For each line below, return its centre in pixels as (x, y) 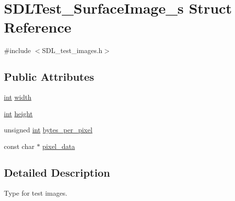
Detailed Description (57, 172)
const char (19, 146)
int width (18, 97)
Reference (38, 27)
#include (18, 50)
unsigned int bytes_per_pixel (48, 130)
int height (18, 113)
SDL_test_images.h (72, 50)
